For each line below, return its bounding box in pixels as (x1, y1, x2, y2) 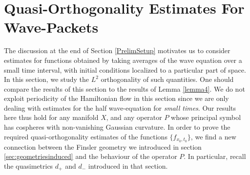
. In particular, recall (184, 151, 246, 161)
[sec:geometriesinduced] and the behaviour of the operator (4, 151, 177, 161)
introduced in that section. (88, 160, 168, 171)
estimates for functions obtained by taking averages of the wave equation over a (4, 55, 242, 65)
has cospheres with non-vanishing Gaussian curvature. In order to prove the (4, 122, 230, 132)
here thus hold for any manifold (4, 112, 99, 122)
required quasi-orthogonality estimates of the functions (4, 131, 167, 141)
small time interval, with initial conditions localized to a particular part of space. (4, 64, 246, 75)
